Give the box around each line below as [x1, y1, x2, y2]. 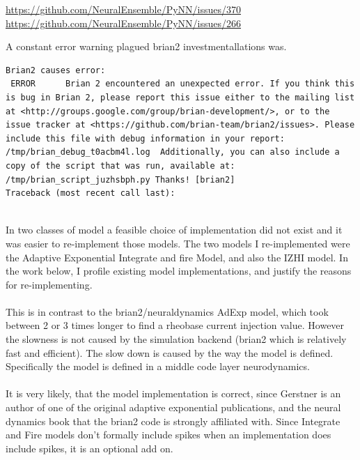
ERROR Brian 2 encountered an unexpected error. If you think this [10, 79, 355, 89]
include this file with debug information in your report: [6, 133, 285, 144]
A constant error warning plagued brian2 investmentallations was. [6, 39, 287, 54]
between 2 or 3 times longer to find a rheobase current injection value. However [6, 318, 345, 332]
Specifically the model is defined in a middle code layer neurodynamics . [6, 359, 310, 374]
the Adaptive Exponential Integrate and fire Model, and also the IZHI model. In [6, 250, 348, 264]
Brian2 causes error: [6, 65, 106, 75]
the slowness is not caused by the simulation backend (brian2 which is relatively [6, 332, 347, 346]
